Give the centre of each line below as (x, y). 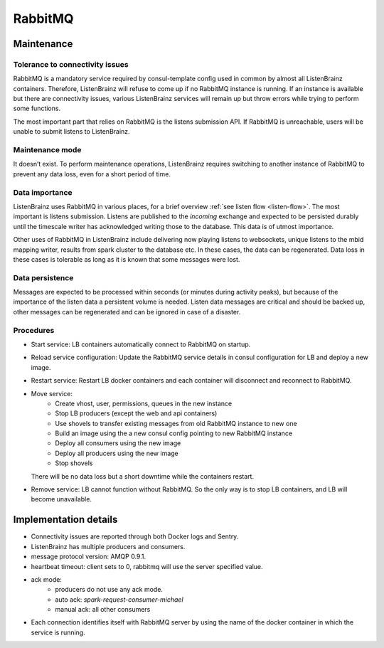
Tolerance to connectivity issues (71, 64)
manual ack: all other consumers (103, 610)
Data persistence (43, 277)
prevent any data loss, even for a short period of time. (92, 174)
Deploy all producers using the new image (117, 453)
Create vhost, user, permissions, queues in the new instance (144, 403)
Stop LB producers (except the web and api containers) (136, 413)
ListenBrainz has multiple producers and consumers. (108, 546)
